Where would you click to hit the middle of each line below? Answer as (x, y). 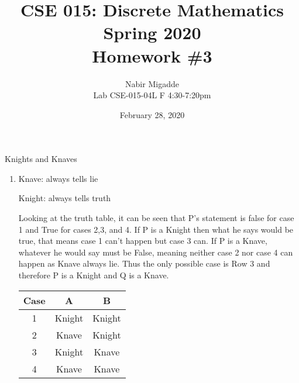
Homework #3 (152, 55)
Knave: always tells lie (58, 178)
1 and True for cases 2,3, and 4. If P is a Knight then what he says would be (156, 229)
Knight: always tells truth (65, 198)
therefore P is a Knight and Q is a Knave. (94, 275)
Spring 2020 (152, 32)
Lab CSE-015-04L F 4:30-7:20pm (152, 95)
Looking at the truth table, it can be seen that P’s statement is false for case (156, 218)
